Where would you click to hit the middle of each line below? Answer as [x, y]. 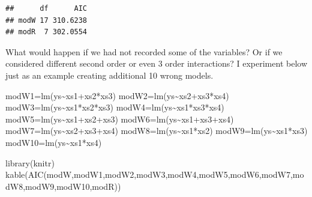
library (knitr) [30, 162]
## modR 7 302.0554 [46, 32]
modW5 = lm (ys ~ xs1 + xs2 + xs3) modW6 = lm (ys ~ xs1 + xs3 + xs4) [120, 119]
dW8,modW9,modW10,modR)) [63, 186]
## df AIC [46, 8]
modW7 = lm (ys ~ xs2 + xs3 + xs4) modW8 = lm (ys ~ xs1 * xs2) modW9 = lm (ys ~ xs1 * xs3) [157, 131]
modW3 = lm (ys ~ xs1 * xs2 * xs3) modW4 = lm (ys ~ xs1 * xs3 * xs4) [115, 107]
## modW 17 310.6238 [46, 20]
